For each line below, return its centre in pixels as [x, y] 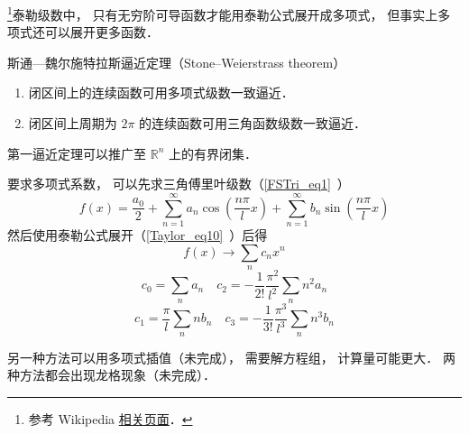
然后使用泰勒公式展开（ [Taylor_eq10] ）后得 [138, 234]
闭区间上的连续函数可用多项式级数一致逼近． [161, 92]
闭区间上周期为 [73, 123]
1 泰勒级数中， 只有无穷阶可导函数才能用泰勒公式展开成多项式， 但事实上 [223, 13]
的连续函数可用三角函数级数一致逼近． [253, 123]
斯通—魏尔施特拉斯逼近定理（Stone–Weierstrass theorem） [177, 62]
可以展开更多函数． [101, 32]
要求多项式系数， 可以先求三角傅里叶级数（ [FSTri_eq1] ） [179, 184]
